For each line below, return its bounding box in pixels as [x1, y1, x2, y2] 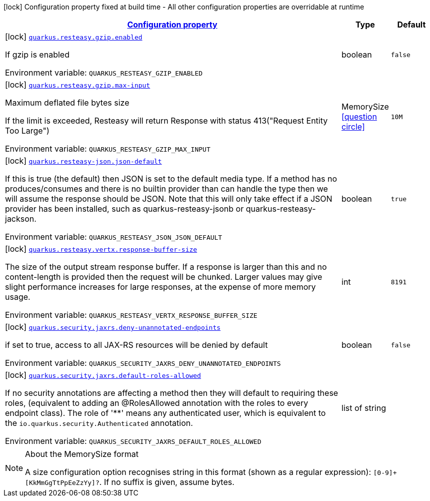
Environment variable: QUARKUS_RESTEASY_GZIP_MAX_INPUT [5, 144, 210, 154]
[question [341, 112, 377, 122]
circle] [341, 122, 365, 132]
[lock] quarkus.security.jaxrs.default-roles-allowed [5, 370, 201, 380]
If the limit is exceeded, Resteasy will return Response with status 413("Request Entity [5, 116, 328, 126]
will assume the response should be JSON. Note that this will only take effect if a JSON [5, 194, 332, 204]
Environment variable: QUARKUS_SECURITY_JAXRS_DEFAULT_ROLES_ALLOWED [5, 436, 261, 446]
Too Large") [5, 126, 49, 136]
